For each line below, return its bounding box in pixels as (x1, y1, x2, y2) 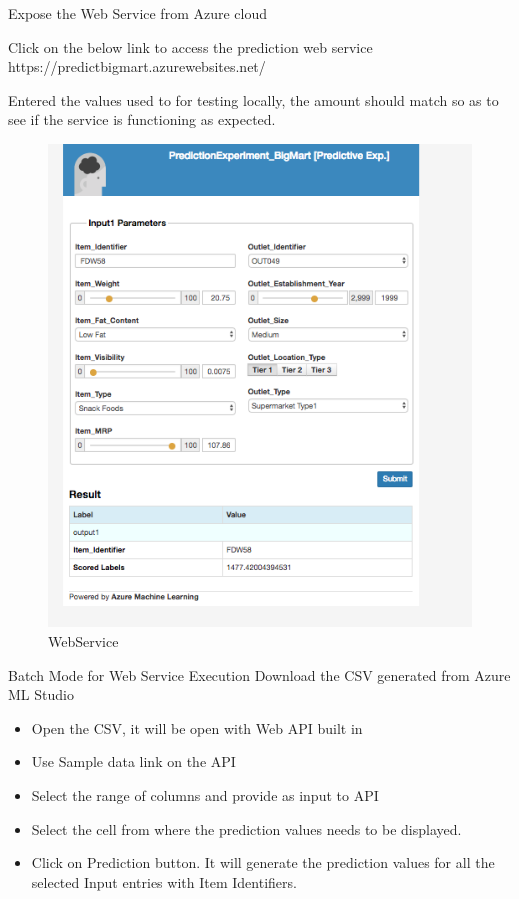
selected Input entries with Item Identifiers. (31, 871, 297, 892)
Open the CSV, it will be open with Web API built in (31, 717, 363, 738)
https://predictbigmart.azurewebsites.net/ (8, 56, 266, 77)
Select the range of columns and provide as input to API (31, 785, 379, 806)
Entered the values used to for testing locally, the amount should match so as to (8, 89, 499, 110)
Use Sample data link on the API (31, 751, 236, 772)
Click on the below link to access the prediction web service (8, 36, 373, 57)
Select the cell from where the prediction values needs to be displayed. (31, 818, 462, 839)
